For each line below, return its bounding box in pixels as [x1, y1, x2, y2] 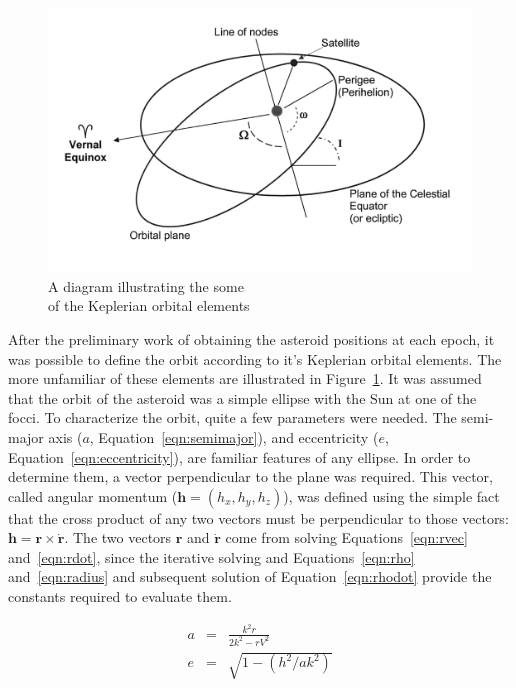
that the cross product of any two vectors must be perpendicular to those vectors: [8, 507, 509, 528]
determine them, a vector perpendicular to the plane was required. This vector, [8, 466, 493, 487]
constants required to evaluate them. [8, 586, 232, 607]
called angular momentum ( [8, 485, 178, 506]
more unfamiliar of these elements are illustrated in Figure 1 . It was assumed [8, 368, 482, 389]
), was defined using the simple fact [283, 485, 500, 506]
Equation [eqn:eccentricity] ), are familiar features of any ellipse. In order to [8, 446, 471, 467]
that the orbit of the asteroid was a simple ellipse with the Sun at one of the [8, 387, 477, 408]
